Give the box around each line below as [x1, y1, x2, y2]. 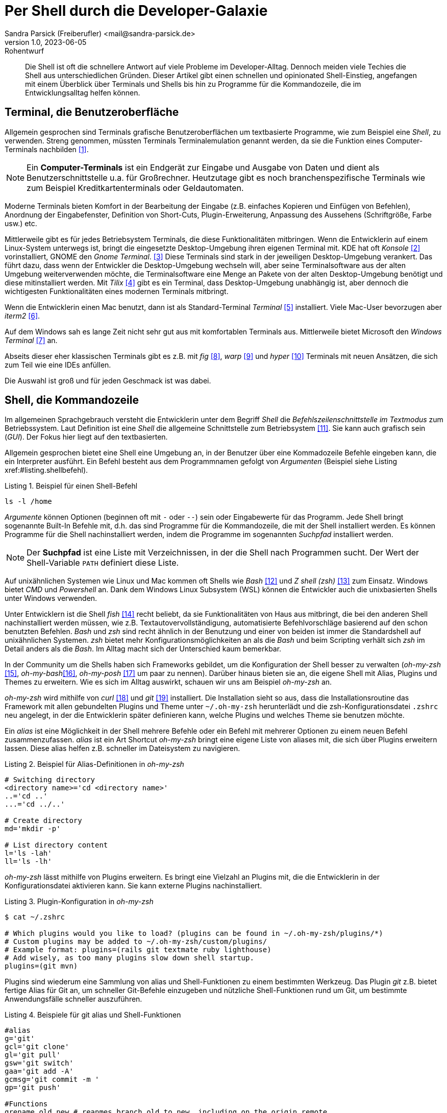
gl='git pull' [5, 1051, 61, 1059]
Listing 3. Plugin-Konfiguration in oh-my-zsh [5, 897, 154, 906]
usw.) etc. [5, 219, 37, 228]
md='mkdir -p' [5, 825, 61, 833]
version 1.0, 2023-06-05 [5, 37, 87, 46]
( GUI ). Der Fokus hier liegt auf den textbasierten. [5, 432, 168, 442]
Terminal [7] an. [5, 335, 58, 345]
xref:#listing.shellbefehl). [5, 466, 88, 475]
